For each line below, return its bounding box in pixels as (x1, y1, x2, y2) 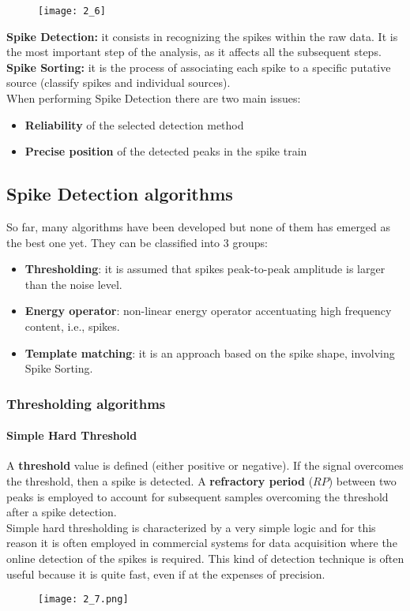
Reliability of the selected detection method (24, 116, 244, 133)
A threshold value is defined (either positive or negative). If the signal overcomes (6, 457, 404, 474)
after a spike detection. (6, 504, 117, 520)
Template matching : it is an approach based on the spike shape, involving (24, 344, 395, 361)
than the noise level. (24, 276, 122, 292)
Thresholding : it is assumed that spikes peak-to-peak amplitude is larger (24, 261, 386, 277)
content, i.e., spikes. (24, 317, 120, 334)
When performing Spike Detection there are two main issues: (6, 90, 301, 107)
